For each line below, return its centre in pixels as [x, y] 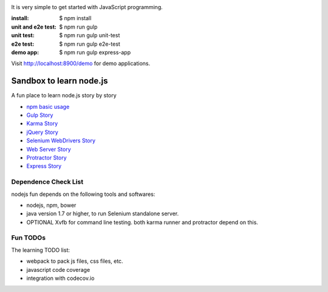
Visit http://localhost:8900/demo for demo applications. [81, 63]
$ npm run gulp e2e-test [90, 44]
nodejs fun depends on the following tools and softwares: [83, 194]
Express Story [44, 166]
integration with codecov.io [60, 278]
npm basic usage [48, 106]
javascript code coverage [58, 269]
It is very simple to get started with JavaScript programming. [87, 7]
